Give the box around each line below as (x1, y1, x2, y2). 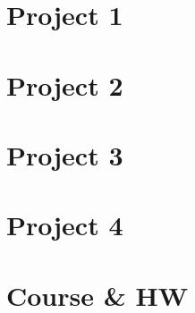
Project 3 (6, 136, 123, 173)
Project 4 (6, 207, 123, 243)
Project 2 (6, 66, 123, 103)
